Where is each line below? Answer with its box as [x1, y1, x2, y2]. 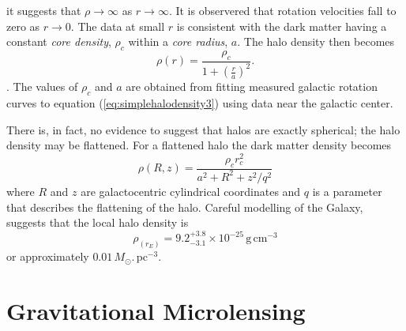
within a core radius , [128, 33, 228, 50]
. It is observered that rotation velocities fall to [168, 2, 397, 18]
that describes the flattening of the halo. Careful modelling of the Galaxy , [6, 198, 363, 215]
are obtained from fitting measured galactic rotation [126, 78, 378, 95]
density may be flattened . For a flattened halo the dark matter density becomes [6, 137, 392, 153]
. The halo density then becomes [237, 33, 395, 50]
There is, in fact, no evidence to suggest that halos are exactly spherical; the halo [6, 121, 400, 137]
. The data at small [70, 17, 165, 34]
